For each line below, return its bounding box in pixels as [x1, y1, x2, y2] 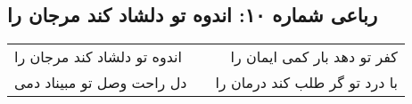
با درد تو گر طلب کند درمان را [215, 72, 398, 93]
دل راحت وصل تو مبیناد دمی [14, 72, 187, 93]
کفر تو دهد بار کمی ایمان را [230, 46, 398, 68]
